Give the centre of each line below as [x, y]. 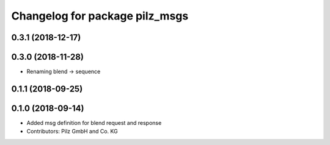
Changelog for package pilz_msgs [100, 16]
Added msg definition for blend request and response [94, 123]
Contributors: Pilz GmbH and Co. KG [72, 132]
